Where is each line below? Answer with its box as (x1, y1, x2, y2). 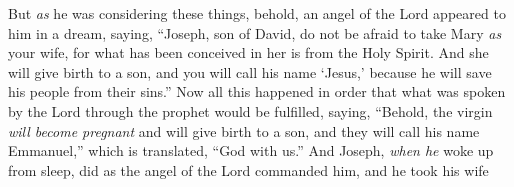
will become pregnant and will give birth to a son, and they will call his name (8, 120, 480, 141)
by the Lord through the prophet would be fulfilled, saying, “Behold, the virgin (8, 100, 493, 121)
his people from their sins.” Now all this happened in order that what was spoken (8, 81, 506, 102)
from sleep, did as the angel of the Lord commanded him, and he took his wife (8, 159, 489, 180)
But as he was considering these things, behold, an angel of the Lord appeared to (8, 3, 506, 23)
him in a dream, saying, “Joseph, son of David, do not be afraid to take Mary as (8, 22, 502, 43)
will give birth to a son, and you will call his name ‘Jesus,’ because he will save (8, 61, 492, 82)
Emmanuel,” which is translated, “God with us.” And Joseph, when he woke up (8, 140, 494, 161)
